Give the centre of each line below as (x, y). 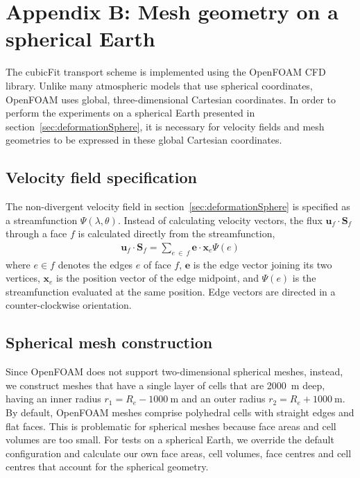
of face (157, 264)
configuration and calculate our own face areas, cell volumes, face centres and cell (179, 453)
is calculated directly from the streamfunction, (177, 233)
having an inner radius (53, 399)
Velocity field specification (101, 177)
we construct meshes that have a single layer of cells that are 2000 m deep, (165, 385)
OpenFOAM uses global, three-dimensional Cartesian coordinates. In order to (171, 99)
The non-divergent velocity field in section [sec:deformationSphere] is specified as (178, 206)
